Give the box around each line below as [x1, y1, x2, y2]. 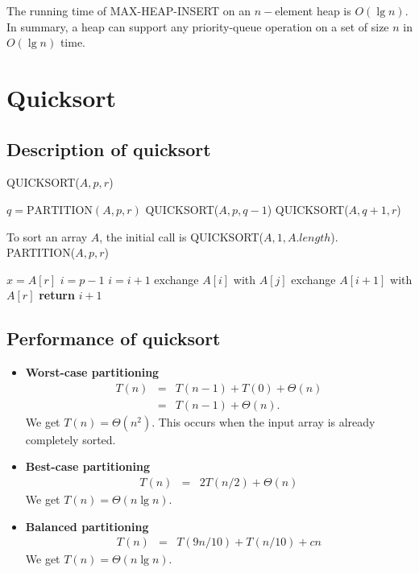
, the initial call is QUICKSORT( [99, 228, 263, 245]
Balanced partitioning [25, 517, 149, 534]
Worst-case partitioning [25, 364, 160, 381]
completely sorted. [25, 431, 116, 447]
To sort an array [6, 228, 88, 245]
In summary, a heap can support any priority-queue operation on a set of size [6, 18, 389, 35]
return [39, 286, 75, 303]
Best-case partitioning [25, 458, 150, 475]
